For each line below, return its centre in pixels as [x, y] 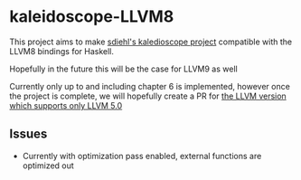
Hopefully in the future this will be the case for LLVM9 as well [123, 69]
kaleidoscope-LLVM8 [92, 17]
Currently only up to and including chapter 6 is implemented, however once [150, 86]
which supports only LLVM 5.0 [66, 105]
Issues [28, 134]
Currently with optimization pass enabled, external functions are [142, 156]
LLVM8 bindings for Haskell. [62, 51]
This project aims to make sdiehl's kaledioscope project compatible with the [150, 42]
